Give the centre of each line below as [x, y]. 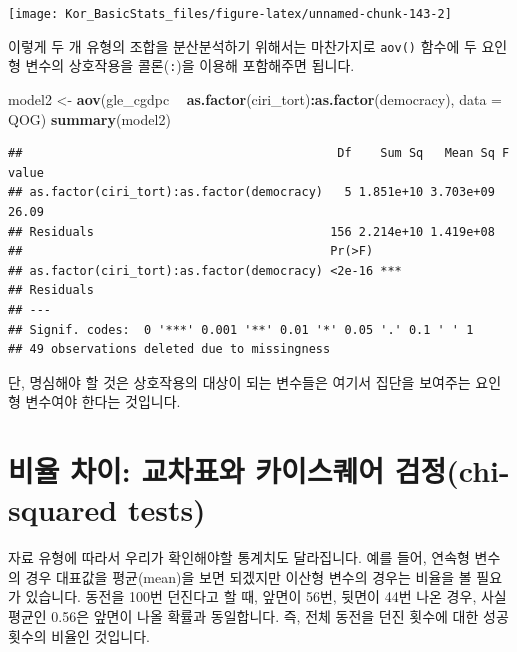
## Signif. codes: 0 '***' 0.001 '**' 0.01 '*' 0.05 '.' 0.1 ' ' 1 [241, 329]
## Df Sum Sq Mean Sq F [259, 153]
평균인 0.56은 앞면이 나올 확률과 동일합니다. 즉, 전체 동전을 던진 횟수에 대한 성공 [258, 615]
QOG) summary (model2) [89, 118]
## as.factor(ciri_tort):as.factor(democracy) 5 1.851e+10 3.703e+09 [251, 192]
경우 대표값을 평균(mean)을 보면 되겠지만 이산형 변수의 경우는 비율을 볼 [248, 576]
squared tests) [107, 509]
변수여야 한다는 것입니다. [103, 401]
